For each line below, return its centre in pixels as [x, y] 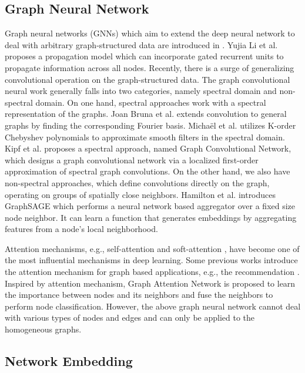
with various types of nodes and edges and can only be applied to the [130, 317]
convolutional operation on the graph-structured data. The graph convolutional [148, 79]
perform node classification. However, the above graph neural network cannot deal [153, 306]
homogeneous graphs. [43, 329]
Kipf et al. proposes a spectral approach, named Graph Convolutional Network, [148, 148]
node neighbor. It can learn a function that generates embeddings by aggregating [151, 217]
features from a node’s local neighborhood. [81, 229]
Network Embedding [69, 361]
